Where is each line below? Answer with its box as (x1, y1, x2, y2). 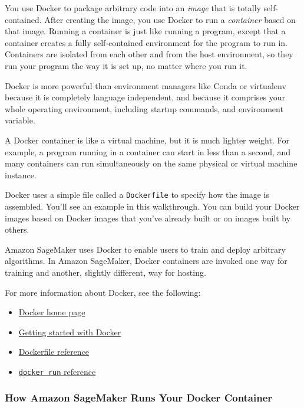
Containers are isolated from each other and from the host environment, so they (5, 48, 293, 60)
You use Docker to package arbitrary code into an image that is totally (5, 2, 261, 14)
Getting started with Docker (18, 325, 121, 338)
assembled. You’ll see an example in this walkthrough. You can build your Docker (5, 200, 300, 212)
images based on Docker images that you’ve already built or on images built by (5, 211, 291, 224)
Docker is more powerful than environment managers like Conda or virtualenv (5, 79, 286, 92)
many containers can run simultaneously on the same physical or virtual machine (5, 157, 298, 169)
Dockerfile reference (18, 345, 90, 358)
